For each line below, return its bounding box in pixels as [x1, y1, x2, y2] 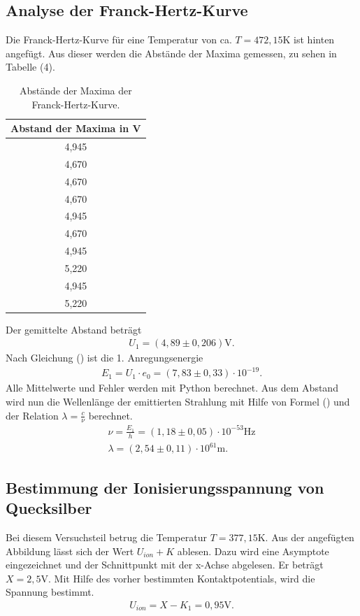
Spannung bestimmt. [6, 585, 94, 599]
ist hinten [294, 32, 335, 47]
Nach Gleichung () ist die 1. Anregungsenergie [6, 350, 203, 365]
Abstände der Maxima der [19, 83, 132, 97]
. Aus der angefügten [265, 529, 354, 544]
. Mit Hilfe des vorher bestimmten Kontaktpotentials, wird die [48, 571, 315, 585]
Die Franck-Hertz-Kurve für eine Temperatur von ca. [6, 32, 232, 47]
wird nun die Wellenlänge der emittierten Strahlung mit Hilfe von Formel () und [6, 394, 350, 409]
